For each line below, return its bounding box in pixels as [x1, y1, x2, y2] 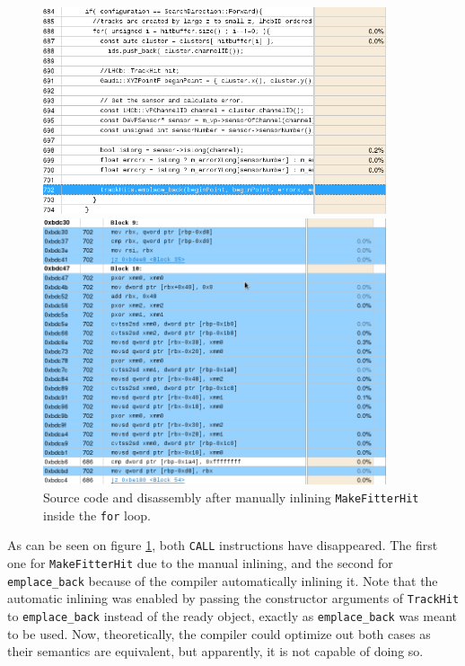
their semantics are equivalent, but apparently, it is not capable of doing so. [7, 642, 424, 661]
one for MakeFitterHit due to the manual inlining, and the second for [7, 554, 393, 573]
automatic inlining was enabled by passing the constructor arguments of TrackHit [7, 589, 460, 608]
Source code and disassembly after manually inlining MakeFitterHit [43, 488, 419, 507]
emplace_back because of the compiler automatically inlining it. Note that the [7, 571, 438, 590]
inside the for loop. [43, 505, 151, 524]
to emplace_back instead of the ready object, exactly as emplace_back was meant [7, 607, 458, 625]
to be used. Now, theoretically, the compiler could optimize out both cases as [7, 624, 431, 643]
